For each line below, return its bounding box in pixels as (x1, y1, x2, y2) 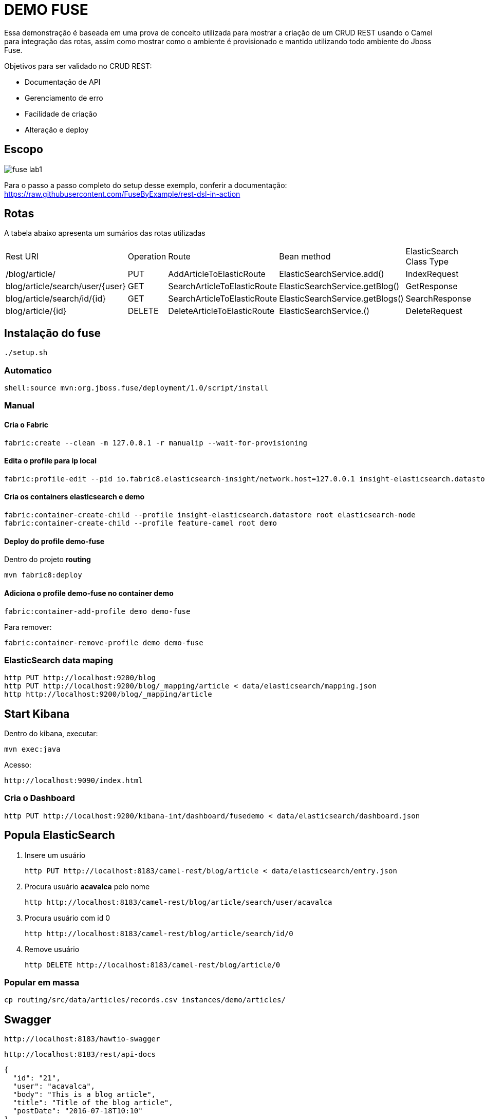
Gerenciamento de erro (25, 93, 103, 102)
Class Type (405, 256, 449, 267)
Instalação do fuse (4, 326, 101, 340)
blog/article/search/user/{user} (6, 281, 126, 292)
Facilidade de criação (25, 109, 97, 118)
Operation (127, 251, 166, 262)
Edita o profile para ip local (4, 456, 97, 465)
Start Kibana (4, 707, 70, 720)
